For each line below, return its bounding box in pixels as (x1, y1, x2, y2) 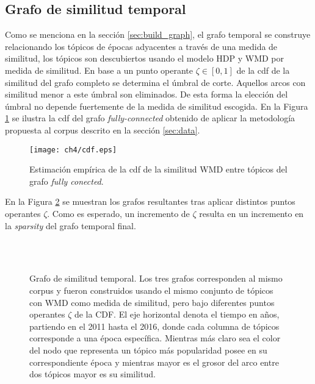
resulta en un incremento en (199, 207, 304, 219)
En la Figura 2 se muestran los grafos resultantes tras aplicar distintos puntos (5, 195, 295, 208)
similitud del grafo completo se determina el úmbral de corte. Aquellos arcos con (5, 76, 306, 88)
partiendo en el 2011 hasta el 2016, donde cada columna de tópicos (29, 319, 280, 332)
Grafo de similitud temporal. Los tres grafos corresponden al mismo (29, 272, 283, 285)
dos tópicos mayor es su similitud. (29, 368, 156, 380)
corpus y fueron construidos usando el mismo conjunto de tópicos (29, 283, 273, 296)
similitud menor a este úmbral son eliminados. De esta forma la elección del (5, 88, 288, 101)
